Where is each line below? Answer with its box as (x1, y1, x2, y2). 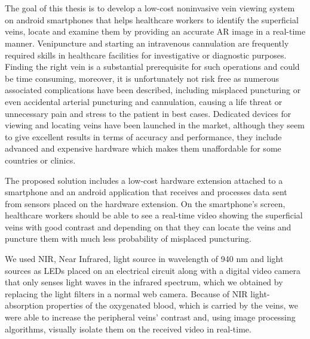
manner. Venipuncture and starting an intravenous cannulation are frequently (5, 36, 289, 49)
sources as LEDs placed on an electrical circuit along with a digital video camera (5, 264, 300, 276)
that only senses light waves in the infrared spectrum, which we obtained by (5, 276, 283, 288)
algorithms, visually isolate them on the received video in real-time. (5, 322, 251, 335)
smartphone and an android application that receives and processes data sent (5, 186, 287, 198)
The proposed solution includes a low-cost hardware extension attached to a (5, 174, 283, 186)
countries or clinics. (5, 153, 76, 166)
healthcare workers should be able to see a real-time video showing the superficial (5, 209, 303, 221)
